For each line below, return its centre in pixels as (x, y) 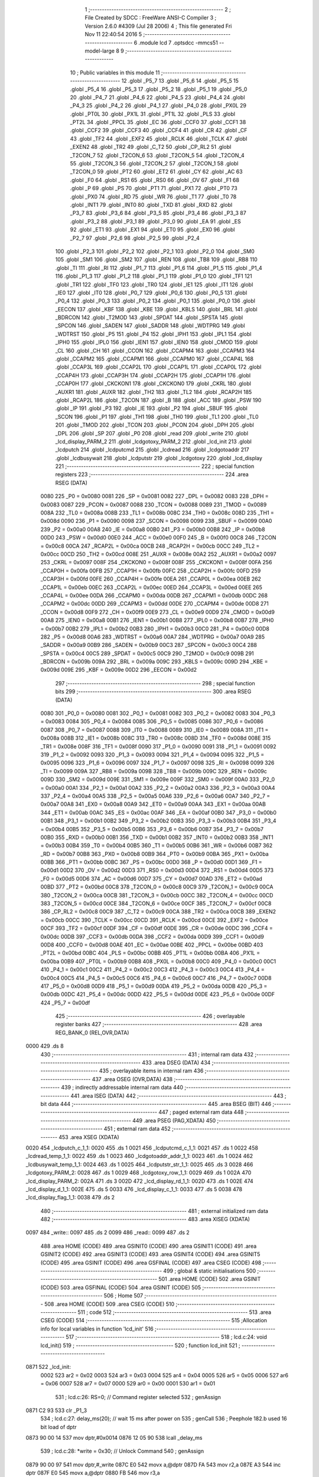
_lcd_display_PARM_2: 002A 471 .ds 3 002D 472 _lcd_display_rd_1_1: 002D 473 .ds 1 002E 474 (139, 1181)
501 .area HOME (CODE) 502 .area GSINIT (210, 1279)
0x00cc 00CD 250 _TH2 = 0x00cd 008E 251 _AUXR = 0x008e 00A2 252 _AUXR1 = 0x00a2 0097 (159, 554)
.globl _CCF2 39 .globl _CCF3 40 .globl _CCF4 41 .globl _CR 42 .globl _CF (159, 131)
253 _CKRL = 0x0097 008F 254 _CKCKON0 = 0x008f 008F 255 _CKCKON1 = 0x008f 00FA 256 (156, 562)
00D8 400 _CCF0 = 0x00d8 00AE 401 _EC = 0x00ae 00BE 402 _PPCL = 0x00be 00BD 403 (152, 945)
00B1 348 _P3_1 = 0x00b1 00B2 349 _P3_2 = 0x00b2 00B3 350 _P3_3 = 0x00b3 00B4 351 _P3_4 (158, 821)
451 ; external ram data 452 (137, 1129)
